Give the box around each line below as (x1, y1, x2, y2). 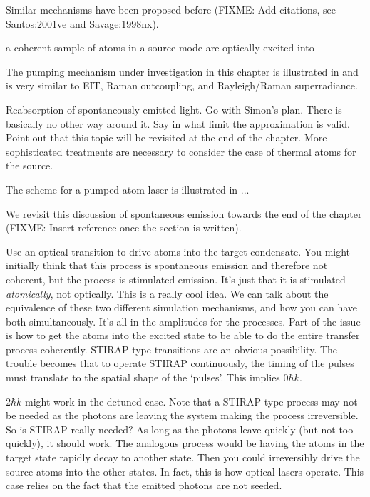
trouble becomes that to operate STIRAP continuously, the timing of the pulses (6, 356, 354, 371)
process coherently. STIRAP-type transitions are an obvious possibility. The (6, 341, 338, 356)
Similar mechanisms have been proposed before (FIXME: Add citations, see (6, 2, 336, 16)
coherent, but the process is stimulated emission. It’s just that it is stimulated (6, 271, 346, 286)
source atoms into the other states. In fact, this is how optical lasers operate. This (6, 463, 364, 478)
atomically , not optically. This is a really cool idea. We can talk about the (6, 286, 329, 301)
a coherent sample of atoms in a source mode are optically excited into (6, 40, 314, 55)
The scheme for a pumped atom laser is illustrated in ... (6, 181, 250, 196)
